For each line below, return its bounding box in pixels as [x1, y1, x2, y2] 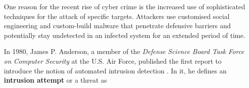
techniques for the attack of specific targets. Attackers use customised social [4, 11, 230, 21]
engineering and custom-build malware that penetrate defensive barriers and [4, 20, 231, 31]
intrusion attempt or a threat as [4, 75, 107, 85]
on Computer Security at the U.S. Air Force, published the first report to [4, 55, 222, 66]
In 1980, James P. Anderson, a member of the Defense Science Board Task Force [4, 46, 244, 56]
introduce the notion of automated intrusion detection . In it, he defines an [4, 65, 227, 75]
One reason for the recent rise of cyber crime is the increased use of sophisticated [4, 1, 245, 11]
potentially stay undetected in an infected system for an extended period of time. [4, 30, 246, 40]
